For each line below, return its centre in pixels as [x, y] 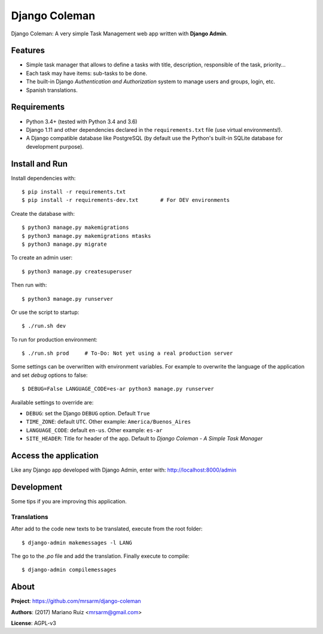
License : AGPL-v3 [33, 623]
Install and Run [39, 164]
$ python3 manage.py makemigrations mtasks [86, 236]
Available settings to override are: [52, 402]
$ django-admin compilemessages [69, 570]
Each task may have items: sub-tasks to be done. [87, 73]
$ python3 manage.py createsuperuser [77, 271]
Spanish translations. [52, 90]
